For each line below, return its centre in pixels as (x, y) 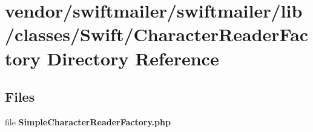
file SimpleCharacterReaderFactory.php (88, 121)
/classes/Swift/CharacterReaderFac (157, 34)
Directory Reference (133, 58)
